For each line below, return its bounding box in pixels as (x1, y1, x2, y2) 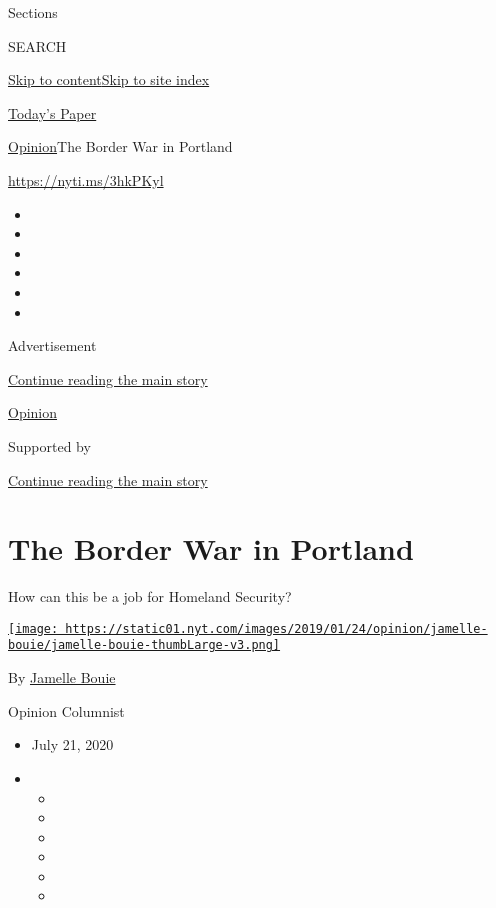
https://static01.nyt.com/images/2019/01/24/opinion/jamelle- (65, 621, 488, 636)
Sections (8, 2, 58, 22)
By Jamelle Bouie (8, 667, 116, 688)
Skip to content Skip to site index (8, 69, 210, 90)
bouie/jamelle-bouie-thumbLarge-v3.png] (8, 638, 281, 653)
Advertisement (8, 335, 97, 356)
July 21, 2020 (31, 734, 114, 755)
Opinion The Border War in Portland (8, 136, 233, 157)
